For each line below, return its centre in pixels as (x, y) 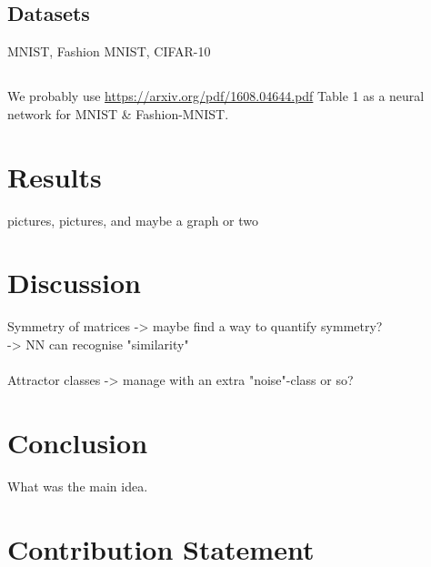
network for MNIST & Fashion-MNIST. (118, 113)
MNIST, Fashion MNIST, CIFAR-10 (109, 51)
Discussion (74, 283)
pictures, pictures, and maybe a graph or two (133, 220)
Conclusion (78, 442)
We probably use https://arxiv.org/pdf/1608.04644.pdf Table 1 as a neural (216, 96)
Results (55, 176)
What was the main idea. (78, 486)
